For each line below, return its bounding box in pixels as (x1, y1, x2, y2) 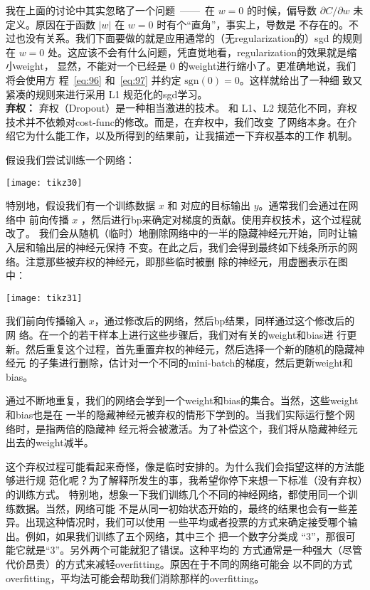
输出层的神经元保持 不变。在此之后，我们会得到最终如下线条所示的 (35, 239, 348, 254)
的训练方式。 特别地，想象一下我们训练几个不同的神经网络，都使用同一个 (6, 486, 348, 501)
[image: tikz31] (6, 293, 83, 303)
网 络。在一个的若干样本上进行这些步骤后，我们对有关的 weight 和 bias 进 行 (6, 327, 347, 342)
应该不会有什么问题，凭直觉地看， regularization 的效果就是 (78, 44, 347, 59)
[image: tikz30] (6, 177, 83, 188)
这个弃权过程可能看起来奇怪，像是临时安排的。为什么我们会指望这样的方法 (6, 458, 354, 473)
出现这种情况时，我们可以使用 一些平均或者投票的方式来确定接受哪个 (25, 515, 348, 530)
